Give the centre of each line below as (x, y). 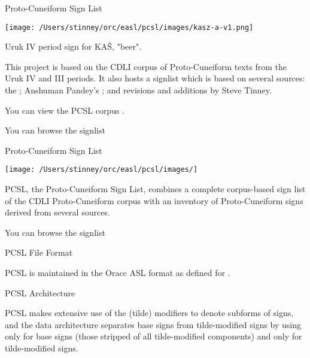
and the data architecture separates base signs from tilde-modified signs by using (153, 324)
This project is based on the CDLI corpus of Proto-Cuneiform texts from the (146, 66)
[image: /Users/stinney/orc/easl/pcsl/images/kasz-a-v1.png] (129, 27)
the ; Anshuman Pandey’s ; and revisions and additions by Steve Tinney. (138, 90)
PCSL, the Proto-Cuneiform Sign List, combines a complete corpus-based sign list (155, 189)
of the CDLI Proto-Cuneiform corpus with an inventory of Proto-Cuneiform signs (154, 200)
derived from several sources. (57, 212)
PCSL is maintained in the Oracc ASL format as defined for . (118, 273)
